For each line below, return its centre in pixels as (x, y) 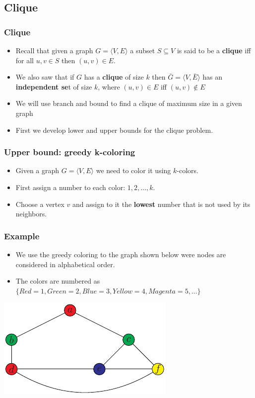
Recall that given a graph (54, 50)
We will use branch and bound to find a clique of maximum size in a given (129, 103)
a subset (143, 50)
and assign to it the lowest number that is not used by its (161, 204)
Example (22, 236)
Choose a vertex (40, 204)
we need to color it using (133, 170)
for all (25, 60)
